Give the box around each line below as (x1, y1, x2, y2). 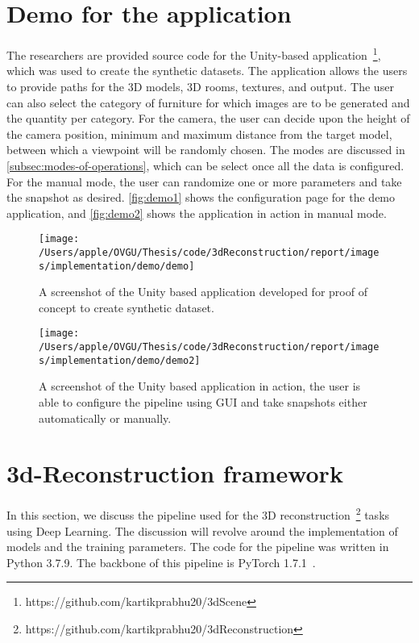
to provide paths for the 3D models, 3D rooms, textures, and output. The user (6, 77, 394, 94)
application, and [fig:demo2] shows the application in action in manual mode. (6, 204, 387, 221)
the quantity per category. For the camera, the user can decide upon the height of (6, 110, 410, 127)
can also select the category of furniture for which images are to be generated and (6, 94, 410, 111)
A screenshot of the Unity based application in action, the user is (39, 378, 361, 395)
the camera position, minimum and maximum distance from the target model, (6, 125, 392, 142)
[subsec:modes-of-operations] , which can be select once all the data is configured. (6, 157, 404, 173)
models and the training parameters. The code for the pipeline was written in (6, 538, 389, 555)
